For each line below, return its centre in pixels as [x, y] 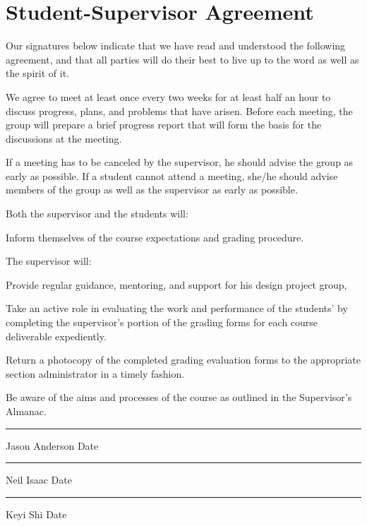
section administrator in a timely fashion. [95, 373]
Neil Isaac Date [39, 480]
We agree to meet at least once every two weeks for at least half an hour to [168, 96]
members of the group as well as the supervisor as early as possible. [152, 190]
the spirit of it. [37, 73]
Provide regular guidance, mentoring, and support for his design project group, [176, 284]
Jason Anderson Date [52, 445]
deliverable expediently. [56, 336]
